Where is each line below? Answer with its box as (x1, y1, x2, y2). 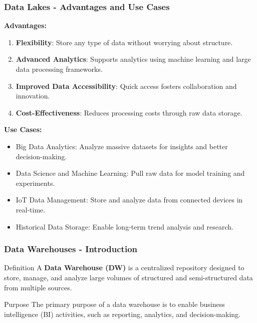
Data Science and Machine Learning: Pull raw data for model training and (16, 168, 245, 178)
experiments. (16, 177, 55, 188)
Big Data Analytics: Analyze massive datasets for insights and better (16, 141, 228, 151)
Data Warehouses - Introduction (4, 243, 138, 255)
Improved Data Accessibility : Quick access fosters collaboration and (16, 80, 237, 91)
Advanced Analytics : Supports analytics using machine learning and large (16, 54, 251, 64)
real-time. (16, 204, 46, 214)
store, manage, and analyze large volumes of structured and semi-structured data (4, 272, 253, 282)
